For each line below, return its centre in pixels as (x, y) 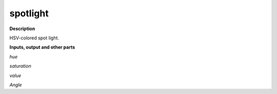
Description (22, 29)
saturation (21, 66)
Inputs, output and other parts (42, 47)
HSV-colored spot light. (34, 38)
